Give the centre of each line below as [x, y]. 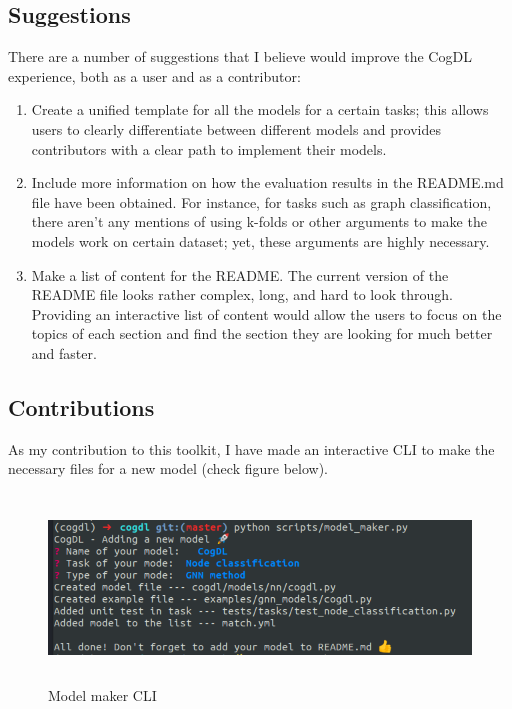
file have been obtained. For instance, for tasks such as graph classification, [261, 201]
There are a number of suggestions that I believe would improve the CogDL [240, 56]
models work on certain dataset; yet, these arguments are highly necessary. [260, 240]
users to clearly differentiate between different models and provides [236, 128]
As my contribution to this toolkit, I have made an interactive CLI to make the [251, 448]
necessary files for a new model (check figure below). [168, 468]
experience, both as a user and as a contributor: [154, 75]
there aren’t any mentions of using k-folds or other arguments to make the [259, 221]
